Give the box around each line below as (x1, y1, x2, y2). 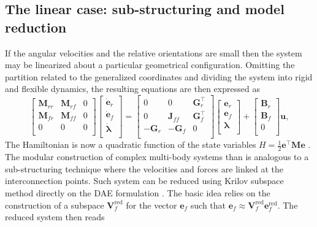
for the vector (126, 198, 177, 211)
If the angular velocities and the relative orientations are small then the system (5, 46, 302, 59)
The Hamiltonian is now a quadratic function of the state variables (5, 138, 256, 151)
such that (190, 198, 226, 211)
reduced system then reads (5, 210, 105, 223)
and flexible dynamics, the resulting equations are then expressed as (5, 82, 260, 95)
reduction (5, 17, 67, 36)
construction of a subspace (5, 198, 104, 211)
